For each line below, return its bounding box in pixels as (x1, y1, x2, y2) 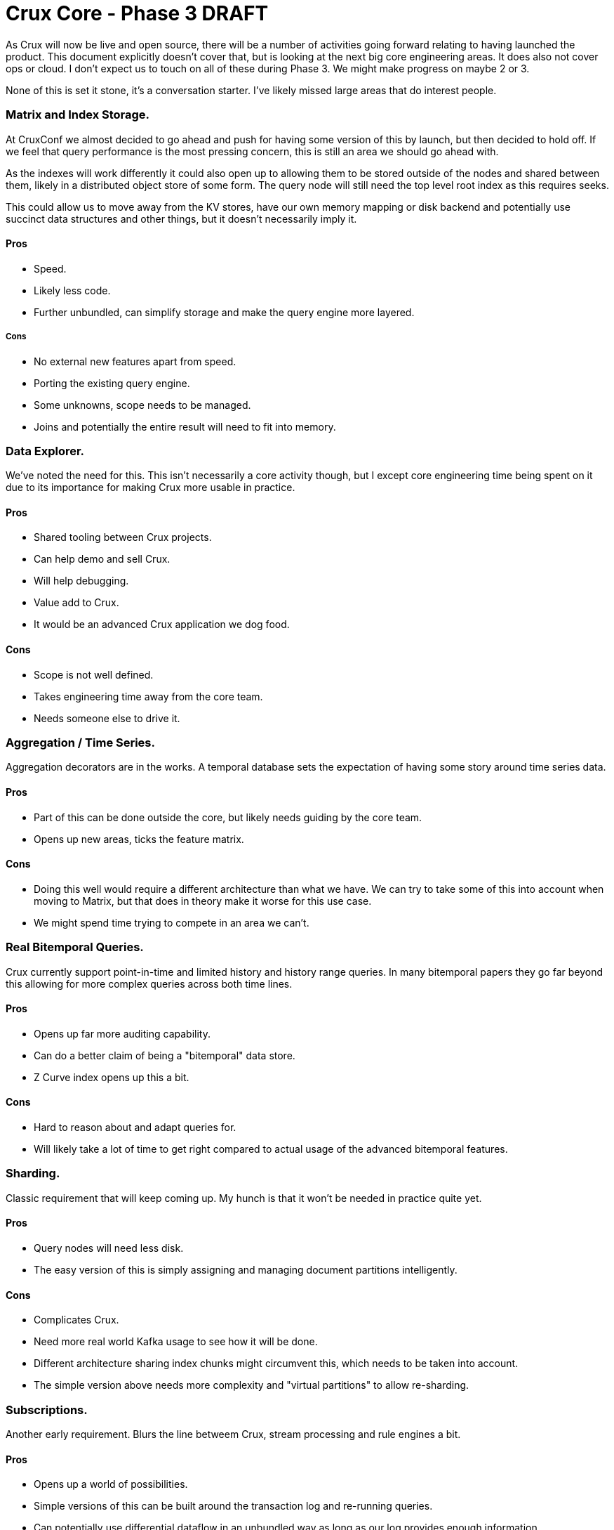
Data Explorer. (6, 443, 85, 458)
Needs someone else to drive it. (34, 712, 180, 724)
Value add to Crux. (34, 596, 119, 609)
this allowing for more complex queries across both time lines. (6, 977, 293, 990)
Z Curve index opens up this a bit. (34, 1071, 189, 1083)
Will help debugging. (34, 575, 129, 587)
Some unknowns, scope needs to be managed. (34, 398, 251, 411)
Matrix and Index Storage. (6, 107, 150, 122)
